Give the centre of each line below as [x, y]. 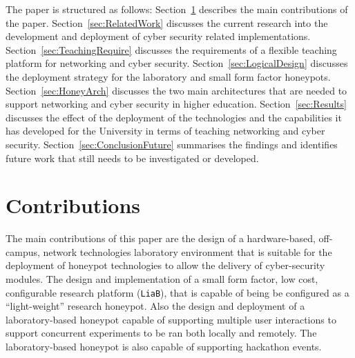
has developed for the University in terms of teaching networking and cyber [165, 131]
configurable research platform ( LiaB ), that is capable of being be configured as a [177, 292]
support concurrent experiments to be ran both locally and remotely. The [161, 333]
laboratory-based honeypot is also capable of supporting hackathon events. [164, 347]
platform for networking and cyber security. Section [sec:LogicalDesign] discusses [177, 63]
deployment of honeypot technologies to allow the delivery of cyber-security [165, 265]
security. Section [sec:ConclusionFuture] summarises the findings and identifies [172, 144]
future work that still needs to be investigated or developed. [132, 158]
